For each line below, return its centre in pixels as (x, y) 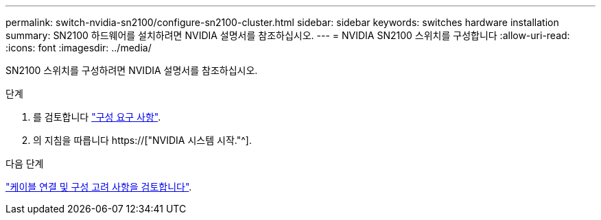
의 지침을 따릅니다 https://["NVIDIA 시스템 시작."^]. (142, 140)
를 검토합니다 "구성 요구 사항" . (97, 117)
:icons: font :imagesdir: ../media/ (79, 48)
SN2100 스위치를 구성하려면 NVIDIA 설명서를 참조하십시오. (132, 70)
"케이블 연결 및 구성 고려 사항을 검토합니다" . (99, 187)
